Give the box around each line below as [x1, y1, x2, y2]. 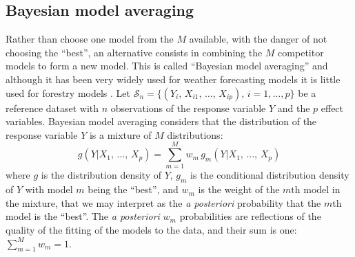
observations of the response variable [110, 100, 266, 115]
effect [321, 100, 344, 115]
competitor [278, 45, 324, 59]
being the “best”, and [88, 182, 179, 197]
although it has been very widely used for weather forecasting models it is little [6, 71, 341, 86]
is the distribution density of [41, 168, 161, 182]
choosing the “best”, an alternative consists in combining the [6, 45, 263, 59]
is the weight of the [198, 182, 280, 197]
